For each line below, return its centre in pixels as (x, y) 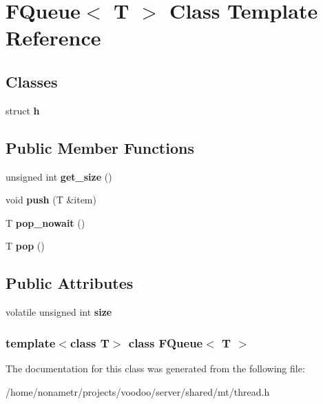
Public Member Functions (100, 147)
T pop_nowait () (45, 222)
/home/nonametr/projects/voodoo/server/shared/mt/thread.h (138, 391)
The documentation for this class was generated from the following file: (155, 368)
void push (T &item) (51, 200)
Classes (32, 81)
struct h (23, 110)
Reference (53, 38)
